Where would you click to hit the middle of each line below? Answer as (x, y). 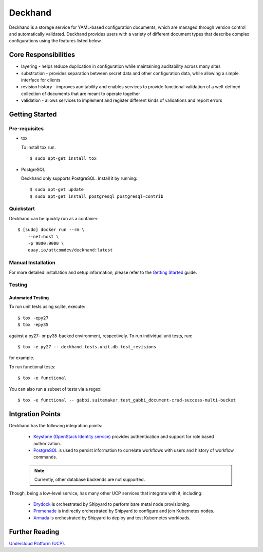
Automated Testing (29, 298)
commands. (45, 457)
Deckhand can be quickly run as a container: (54, 218)
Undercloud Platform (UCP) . (37, 543)
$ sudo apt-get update (57, 190)
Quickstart (22, 209)
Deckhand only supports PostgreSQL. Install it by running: (79, 178)
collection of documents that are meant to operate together (81, 94)
